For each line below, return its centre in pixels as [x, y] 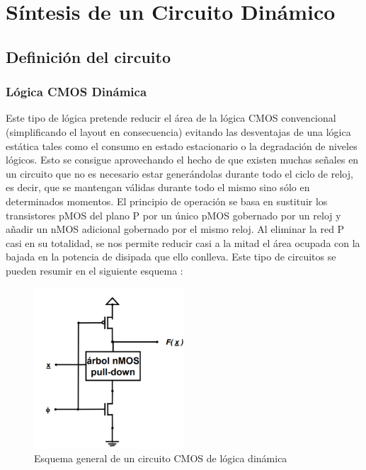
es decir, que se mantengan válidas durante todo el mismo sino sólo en [158, 187]
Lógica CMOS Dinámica [76, 92]
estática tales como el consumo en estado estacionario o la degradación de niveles [182, 145]
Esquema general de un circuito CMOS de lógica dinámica [161, 458]
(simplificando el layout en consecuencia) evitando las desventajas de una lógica [178, 131]
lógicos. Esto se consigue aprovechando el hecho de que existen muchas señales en [182, 160]
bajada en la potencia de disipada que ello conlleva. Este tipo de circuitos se [171, 257]
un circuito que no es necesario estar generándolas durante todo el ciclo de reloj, [179, 173]
